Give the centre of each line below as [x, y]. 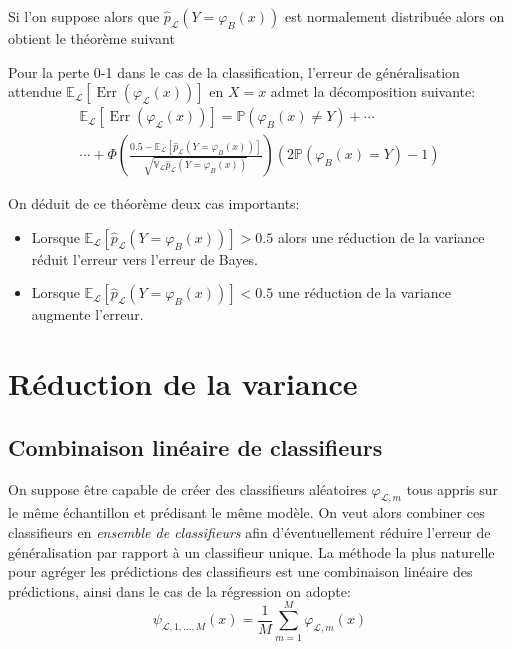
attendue [35, 91]
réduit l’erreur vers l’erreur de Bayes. [145, 258]
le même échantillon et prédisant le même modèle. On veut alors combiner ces [246, 512]
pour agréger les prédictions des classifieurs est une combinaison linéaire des [240, 571]
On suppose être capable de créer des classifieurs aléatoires [187, 488]
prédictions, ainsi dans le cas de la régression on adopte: [179, 590]
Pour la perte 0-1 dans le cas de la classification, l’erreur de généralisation [234, 71]
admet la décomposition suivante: [373, 91]
